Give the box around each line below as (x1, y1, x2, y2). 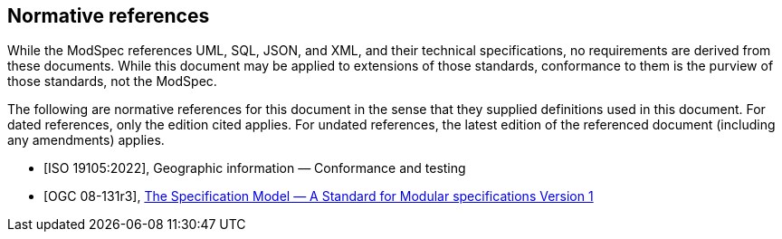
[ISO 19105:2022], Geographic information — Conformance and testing (43, 160, 466, 177)
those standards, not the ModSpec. (7, 73, 217, 90)
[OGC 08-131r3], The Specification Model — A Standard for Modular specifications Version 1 (43, 188, 594, 205)
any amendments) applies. (7, 132, 165, 148)
